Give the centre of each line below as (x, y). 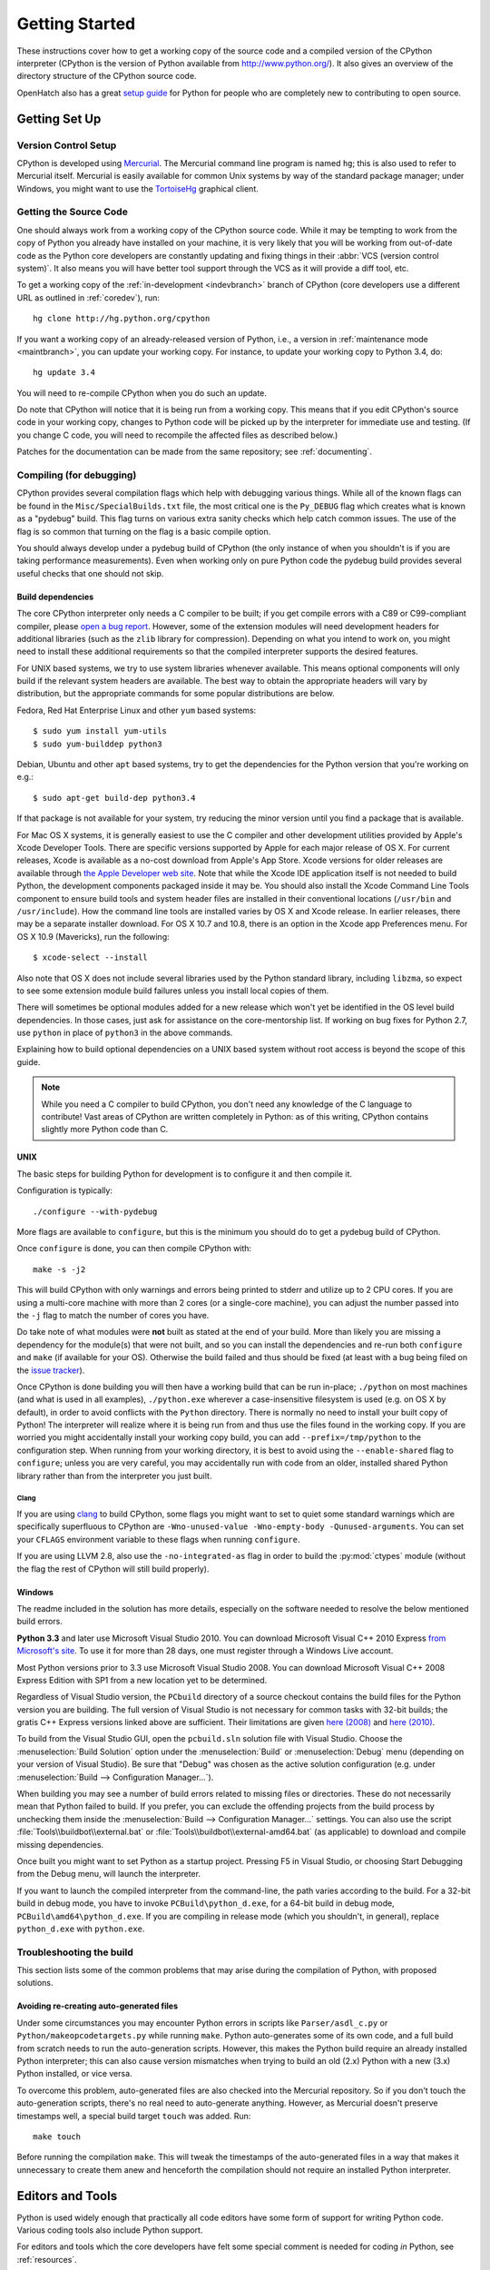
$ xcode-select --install (91, 957)
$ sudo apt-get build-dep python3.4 (114, 798)
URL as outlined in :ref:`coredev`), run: (88, 297)
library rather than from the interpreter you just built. (114, 1475)
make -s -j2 (59, 1269)
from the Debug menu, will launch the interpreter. (109, 1874)
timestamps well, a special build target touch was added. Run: (134, 2116)
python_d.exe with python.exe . (81, 1929)
